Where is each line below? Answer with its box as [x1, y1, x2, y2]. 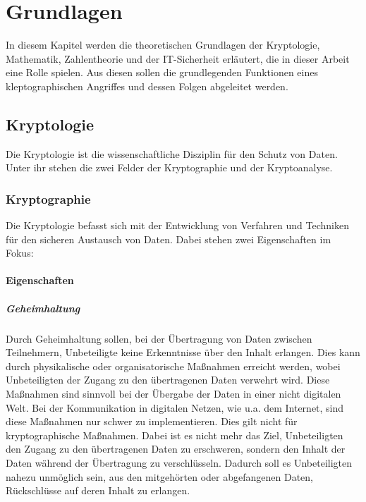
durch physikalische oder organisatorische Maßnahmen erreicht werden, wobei [6, 358, 341, 373]
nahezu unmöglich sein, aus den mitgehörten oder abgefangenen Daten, [6, 469, 314, 484]
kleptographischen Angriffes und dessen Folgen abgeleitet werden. [6, 78, 288, 93]
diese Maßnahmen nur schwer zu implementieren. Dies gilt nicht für [6, 414, 298, 429]
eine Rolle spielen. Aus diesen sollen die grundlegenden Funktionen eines [6, 65, 318, 80]
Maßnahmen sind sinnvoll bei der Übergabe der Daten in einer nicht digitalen [6, 386, 341, 401]
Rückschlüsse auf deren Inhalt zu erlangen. [6, 483, 190, 498]
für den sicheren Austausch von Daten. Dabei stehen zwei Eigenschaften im [6, 231, 331, 246]
